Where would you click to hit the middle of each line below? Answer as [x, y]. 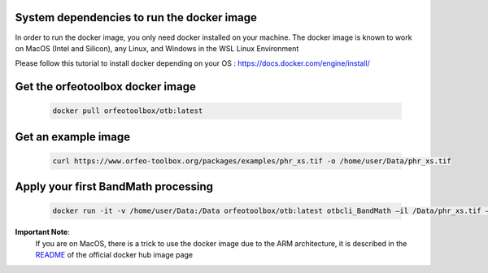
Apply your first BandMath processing [114, 187]
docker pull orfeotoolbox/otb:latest [128, 111]
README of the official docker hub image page [114, 255]
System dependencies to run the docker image [136, 17]
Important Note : [43, 232]
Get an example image [72, 137]
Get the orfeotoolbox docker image [106, 87]
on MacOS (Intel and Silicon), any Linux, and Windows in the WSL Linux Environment [157, 48]
